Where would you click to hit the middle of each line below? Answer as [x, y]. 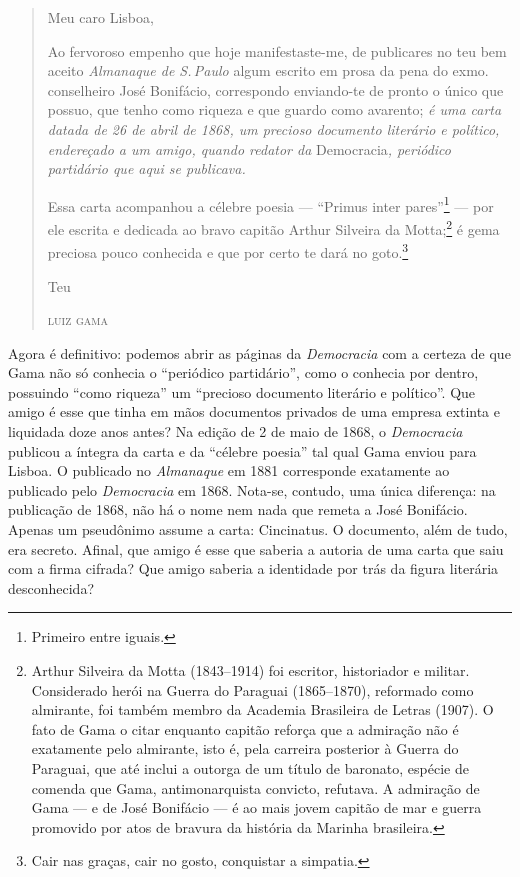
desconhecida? [51, 587]
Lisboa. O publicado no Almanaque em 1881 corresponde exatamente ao [229, 470]
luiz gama [77, 319]
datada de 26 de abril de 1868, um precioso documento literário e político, [273, 128]
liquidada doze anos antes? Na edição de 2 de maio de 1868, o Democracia [235, 431]
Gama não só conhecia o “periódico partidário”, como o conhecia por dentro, [243, 372]
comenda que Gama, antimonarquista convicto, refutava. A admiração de [255, 787]
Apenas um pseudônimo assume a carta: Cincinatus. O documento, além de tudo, [258, 529]
